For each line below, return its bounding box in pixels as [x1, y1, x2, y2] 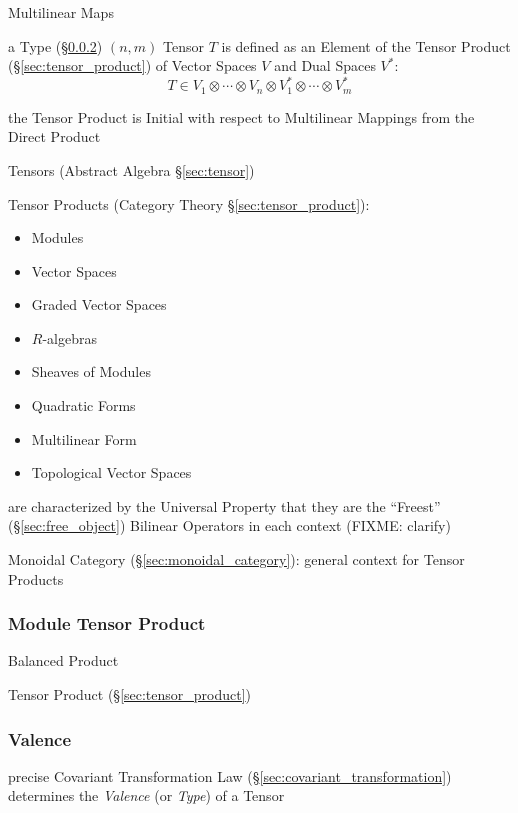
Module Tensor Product [8, 611, 206, 636]
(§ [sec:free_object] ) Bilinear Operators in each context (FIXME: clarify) [8, 515, 451, 536]
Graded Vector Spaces [31, 294, 167, 315]
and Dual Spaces [274, 55, 376, 76]
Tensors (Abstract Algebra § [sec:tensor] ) [8, 159, 255, 180]
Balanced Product [8, 650, 119, 671]
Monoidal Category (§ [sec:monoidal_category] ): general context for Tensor [8, 549, 465, 570]
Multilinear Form [31, 428, 137, 449]
